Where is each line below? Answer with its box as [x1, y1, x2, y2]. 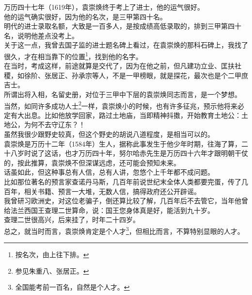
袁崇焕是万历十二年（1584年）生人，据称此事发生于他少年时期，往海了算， [4, 138, 241, 148]
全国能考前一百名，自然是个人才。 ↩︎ [15, 282, 130, 292]
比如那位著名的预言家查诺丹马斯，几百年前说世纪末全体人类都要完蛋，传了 [4, 177, 241, 186]
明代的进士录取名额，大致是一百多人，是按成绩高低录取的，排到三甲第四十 [4, 21, 241, 31]
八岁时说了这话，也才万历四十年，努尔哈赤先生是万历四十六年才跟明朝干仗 [10, 148, 248, 158]
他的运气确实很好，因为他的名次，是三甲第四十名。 [4, 11, 167, 21]
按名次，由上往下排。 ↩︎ [15, 249, 89, 260]
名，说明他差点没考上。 [4, 30, 79, 40]
